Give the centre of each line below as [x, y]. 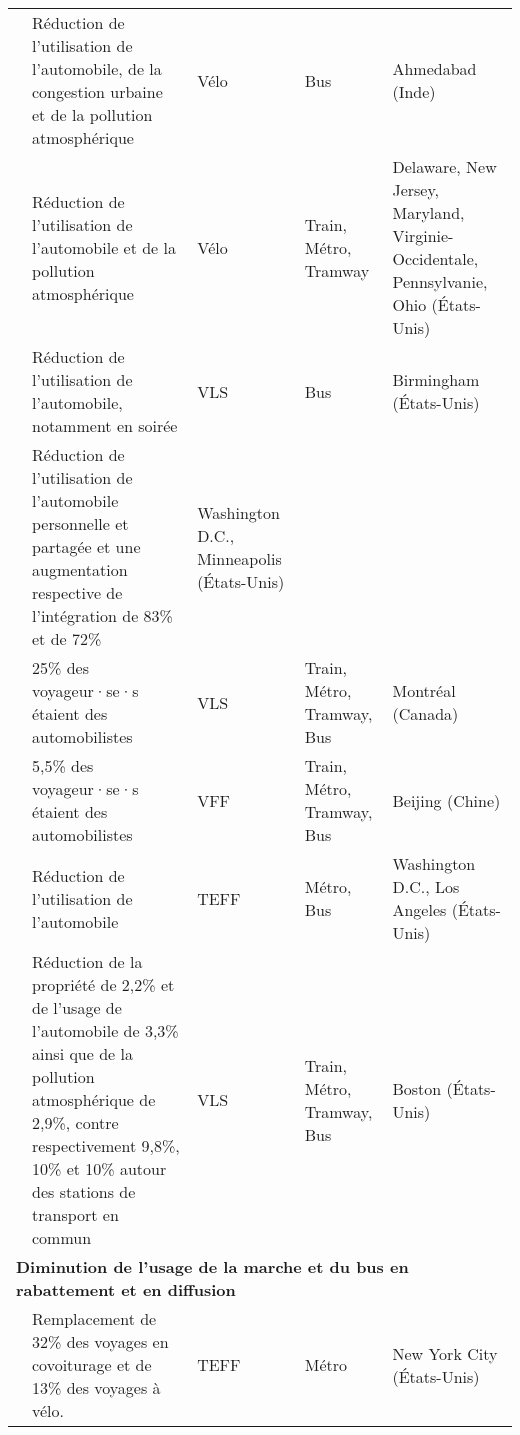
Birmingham [436, 379]
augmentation [80, 569]
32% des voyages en [100, 1341]
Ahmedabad [434, 68]
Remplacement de [94, 1318]
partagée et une [86, 546]
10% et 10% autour [99, 1168]
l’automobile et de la [104, 247]
